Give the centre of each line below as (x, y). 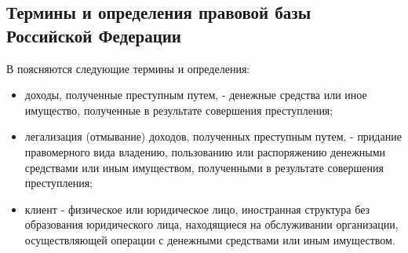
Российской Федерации (94, 35)
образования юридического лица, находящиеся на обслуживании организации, (211, 224)
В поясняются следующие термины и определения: (128, 68)
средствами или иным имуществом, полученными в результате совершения (204, 167)
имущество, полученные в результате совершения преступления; (179, 110)
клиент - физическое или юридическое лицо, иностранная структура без (197, 209)
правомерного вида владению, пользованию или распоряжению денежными (205, 151)
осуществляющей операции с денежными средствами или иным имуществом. (210, 239)
